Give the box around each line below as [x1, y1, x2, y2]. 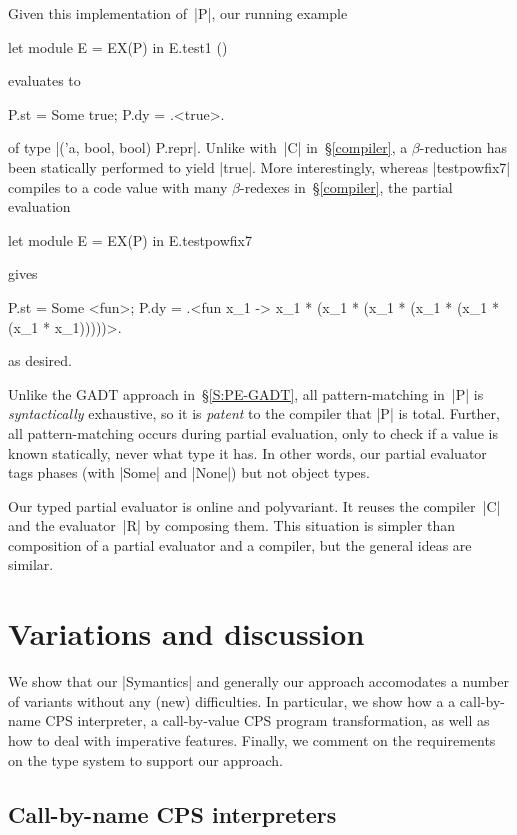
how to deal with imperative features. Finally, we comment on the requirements [8, 729, 496, 750]
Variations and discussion [8, 613, 365, 654]
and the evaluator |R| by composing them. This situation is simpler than [8, 515, 456, 536]
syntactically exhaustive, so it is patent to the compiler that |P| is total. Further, [8, 403, 500, 424]
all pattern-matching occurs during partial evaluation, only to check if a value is [8, 422, 498, 443]
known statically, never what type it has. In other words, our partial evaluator [8, 442, 487, 463]
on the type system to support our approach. [8, 749, 283, 770]
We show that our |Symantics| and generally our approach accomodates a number [8, 671, 509, 692]
